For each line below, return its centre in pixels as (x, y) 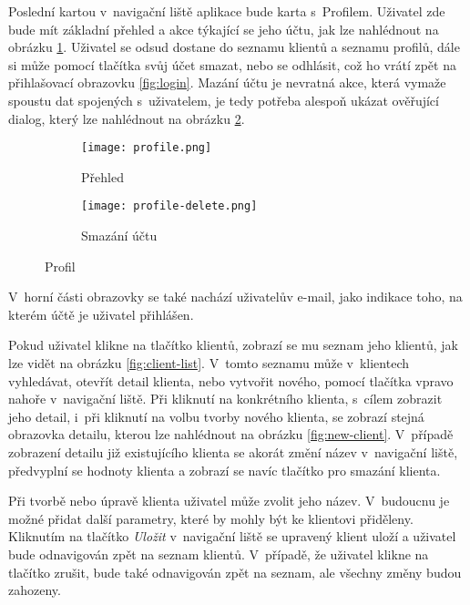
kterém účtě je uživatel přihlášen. (101, 314)
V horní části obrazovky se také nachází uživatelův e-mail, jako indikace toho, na (235, 297)
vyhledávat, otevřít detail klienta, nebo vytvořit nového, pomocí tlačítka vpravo (231, 380)
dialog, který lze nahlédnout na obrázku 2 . (127, 118)
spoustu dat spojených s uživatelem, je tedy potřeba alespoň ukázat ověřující (224, 100)
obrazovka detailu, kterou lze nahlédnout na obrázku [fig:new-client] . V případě (231, 434)
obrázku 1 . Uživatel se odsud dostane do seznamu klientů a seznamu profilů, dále (234, 47)
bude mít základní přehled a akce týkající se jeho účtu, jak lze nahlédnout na (224, 29)
